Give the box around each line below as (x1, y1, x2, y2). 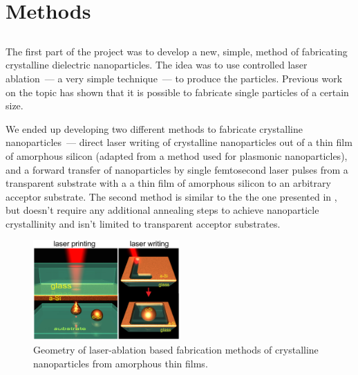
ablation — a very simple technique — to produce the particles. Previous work (6, 71, 343, 85)
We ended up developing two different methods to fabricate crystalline (6, 121, 303, 136)
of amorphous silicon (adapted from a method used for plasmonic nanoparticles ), (6, 148, 348, 163)
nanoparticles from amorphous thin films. (33, 356, 208, 370)
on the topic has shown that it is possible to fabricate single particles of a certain (6, 84, 349, 99)
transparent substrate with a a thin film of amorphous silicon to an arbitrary (6, 176, 331, 190)
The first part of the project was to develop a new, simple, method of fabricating (6, 44, 348, 58)
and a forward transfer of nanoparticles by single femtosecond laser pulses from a (6, 162, 348, 176)
